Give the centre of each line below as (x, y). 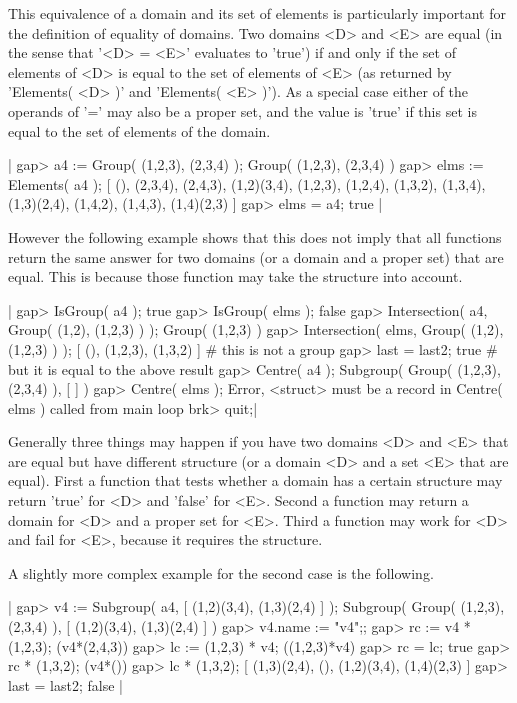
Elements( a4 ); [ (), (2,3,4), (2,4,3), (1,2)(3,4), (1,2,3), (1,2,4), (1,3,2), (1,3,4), (247, 183)
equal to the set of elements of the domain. (139, 130)
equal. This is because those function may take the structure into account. (235, 276)
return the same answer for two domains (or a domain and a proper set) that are (256, 256)
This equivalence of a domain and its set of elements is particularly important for (257, 13)
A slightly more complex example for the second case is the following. (221, 572)
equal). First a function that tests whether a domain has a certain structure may (255, 480)
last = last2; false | (65, 684)
